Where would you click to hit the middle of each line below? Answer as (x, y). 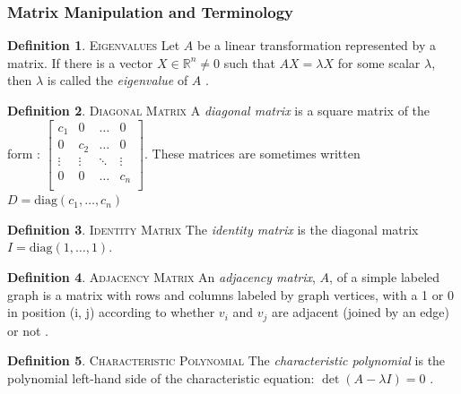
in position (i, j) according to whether (111, 312)
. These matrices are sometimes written (252, 153)
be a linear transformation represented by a (317, 45)
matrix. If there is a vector (80, 62)
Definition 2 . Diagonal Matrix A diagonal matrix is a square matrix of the (219, 110)
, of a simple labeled (385, 276)
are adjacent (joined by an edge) (361, 312)
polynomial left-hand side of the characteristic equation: (161, 377)
